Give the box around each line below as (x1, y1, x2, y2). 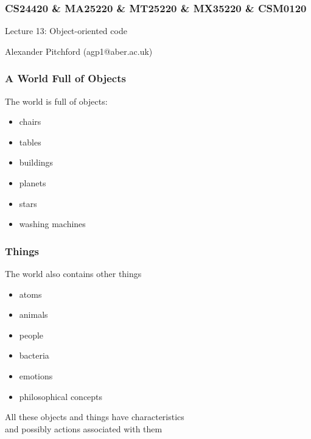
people (19, 328, 44, 341)
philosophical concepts (19, 390, 103, 402)
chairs (19, 115, 41, 128)
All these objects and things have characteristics (5, 410, 184, 423)
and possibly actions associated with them (5, 422, 162, 435)
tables (19, 135, 41, 148)
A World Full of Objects (5, 71, 126, 86)
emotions (19, 369, 53, 382)
